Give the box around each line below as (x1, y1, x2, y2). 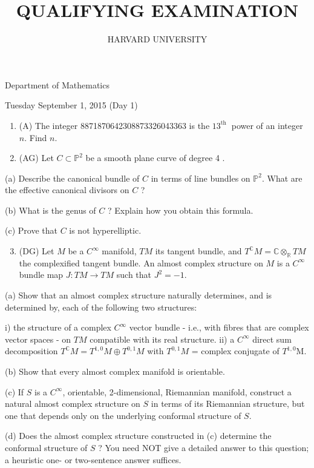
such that (116, 268, 152, 281)
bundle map (19, 268, 64, 281)
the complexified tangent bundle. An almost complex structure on (19, 256, 263, 269)
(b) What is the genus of (5, 203, 96, 216)
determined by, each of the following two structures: (5, 300, 197, 313)
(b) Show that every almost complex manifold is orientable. (5, 365, 225, 378)
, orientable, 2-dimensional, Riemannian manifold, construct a (62, 385, 292, 398)
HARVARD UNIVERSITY (107, 33, 208, 45)
